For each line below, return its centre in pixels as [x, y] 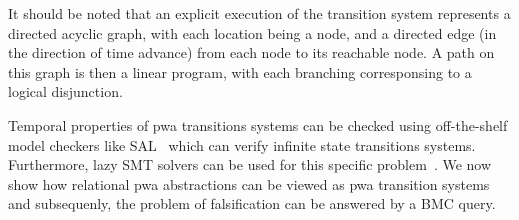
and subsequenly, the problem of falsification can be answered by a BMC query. [252, 203]
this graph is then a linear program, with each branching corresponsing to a [240, 71]
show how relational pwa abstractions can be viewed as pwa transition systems [249, 183]
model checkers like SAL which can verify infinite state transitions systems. [242, 144]
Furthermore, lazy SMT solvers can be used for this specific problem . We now [250, 164]
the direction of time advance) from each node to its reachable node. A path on [251, 52]
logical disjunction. [65, 91]
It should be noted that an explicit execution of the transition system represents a [259, 13]
